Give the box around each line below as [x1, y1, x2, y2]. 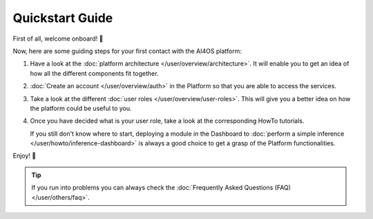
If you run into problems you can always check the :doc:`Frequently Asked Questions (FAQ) [31, 183, 291, 192]
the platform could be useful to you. [30, 104, 132, 112]
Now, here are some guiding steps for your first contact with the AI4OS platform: [12, 47, 242, 55]
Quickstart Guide [12, 10, 113, 25]
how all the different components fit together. [30, 69, 159, 77]
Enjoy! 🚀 [12, 152, 37, 160]
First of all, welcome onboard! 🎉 [12, 34, 104, 43]
